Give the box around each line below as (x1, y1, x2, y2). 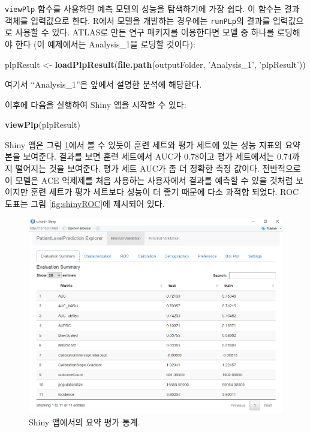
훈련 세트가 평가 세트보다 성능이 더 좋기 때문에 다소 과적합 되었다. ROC (31, 185, 299, 198)
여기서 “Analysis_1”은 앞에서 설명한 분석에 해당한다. (5, 78, 202, 91)
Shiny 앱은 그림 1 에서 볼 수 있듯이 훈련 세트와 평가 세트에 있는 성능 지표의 (5, 138, 282, 151)
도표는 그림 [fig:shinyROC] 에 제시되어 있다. (5, 197, 165, 209)
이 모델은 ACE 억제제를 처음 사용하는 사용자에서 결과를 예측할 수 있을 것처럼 (5, 173, 293, 186)
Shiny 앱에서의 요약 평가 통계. (29, 415, 140, 428)
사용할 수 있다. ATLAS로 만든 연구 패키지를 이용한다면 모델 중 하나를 (15, 26, 275, 38)
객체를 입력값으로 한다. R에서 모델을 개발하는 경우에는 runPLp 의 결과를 (5, 14, 270, 26)
